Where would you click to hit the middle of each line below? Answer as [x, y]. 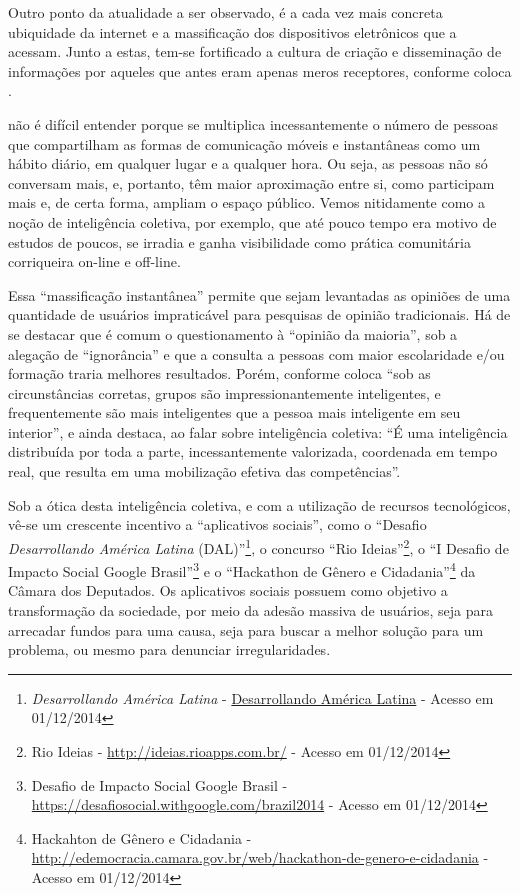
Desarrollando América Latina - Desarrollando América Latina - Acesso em [262, 697]
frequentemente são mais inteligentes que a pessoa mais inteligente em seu [234, 412]
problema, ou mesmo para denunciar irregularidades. [169, 649]
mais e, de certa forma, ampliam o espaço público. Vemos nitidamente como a [247, 202]
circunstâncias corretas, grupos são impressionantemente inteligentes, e [224, 392]
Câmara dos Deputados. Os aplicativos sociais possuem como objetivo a [228, 590]
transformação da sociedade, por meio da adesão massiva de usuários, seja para [250, 609]
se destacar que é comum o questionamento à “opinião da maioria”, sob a [233, 333]
